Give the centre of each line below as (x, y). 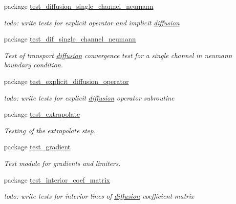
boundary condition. (33, 65)
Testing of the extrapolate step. (50, 130)
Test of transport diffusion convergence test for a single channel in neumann (118, 55)
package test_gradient (37, 147)
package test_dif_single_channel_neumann (70, 39)
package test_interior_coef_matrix (57, 179)
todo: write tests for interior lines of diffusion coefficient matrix (99, 196)
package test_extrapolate (42, 114)
